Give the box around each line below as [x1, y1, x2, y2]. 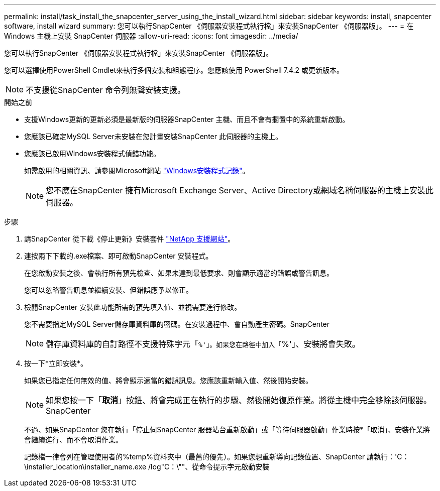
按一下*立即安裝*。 [24, 359, 88, 367]
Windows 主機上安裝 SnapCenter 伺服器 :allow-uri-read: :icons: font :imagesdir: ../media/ [4, 32, 298, 40]
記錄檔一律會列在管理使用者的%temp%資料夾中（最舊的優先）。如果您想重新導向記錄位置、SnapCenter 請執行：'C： [24, 452, 409, 461]
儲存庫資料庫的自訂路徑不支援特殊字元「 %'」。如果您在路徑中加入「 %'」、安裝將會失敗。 [46, 339, 360, 349]
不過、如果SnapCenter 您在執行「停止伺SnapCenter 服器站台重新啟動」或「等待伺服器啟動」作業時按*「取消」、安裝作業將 [24, 425, 430, 434]
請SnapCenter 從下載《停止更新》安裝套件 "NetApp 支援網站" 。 [24, 234, 235, 243]
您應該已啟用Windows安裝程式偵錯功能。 [24, 149, 161, 158]
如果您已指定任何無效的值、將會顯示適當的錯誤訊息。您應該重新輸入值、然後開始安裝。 [24, 376, 312, 385]
